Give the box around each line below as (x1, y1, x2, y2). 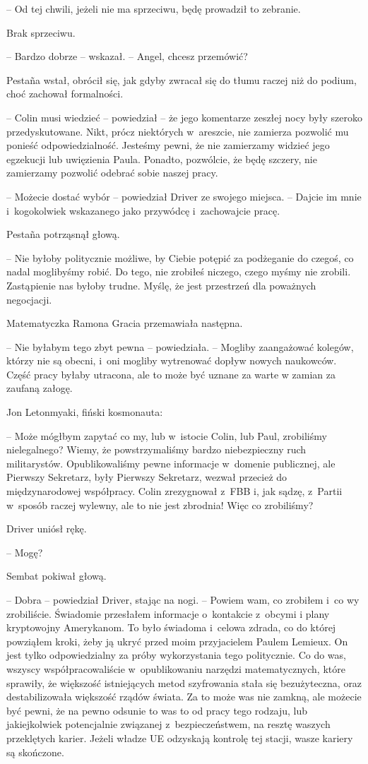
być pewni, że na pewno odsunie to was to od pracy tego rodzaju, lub (6, 703, 308, 717)
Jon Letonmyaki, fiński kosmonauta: (6, 405, 163, 419)
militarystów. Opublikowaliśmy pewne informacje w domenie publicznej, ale (6, 455, 336, 470)
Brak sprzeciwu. (6, 25, 76, 40)
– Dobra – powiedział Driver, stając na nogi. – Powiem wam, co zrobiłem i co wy (6, 592, 360, 607)
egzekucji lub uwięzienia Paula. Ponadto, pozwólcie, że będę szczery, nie (6, 151, 317, 166)
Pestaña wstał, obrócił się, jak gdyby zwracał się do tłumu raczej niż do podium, (6, 72, 357, 87)
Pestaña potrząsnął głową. (6, 227, 120, 241)
